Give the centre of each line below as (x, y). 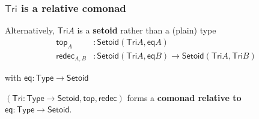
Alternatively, (30, 30)
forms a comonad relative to (184, 97)
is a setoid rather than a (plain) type (147, 30)
